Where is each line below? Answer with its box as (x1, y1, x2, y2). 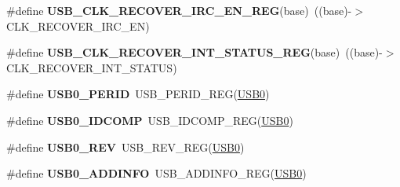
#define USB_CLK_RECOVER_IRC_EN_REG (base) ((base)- (6, 2, 352, 18)
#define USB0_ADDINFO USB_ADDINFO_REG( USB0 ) (6, 165, 307, 181)
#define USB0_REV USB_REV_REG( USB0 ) (6, 138, 245, 155)
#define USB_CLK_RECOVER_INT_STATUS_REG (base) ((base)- (6, 44, 383, 60)
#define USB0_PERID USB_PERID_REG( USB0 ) (6, 86, 270, 102)
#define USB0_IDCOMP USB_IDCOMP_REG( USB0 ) (6, 112, 293, 128)
